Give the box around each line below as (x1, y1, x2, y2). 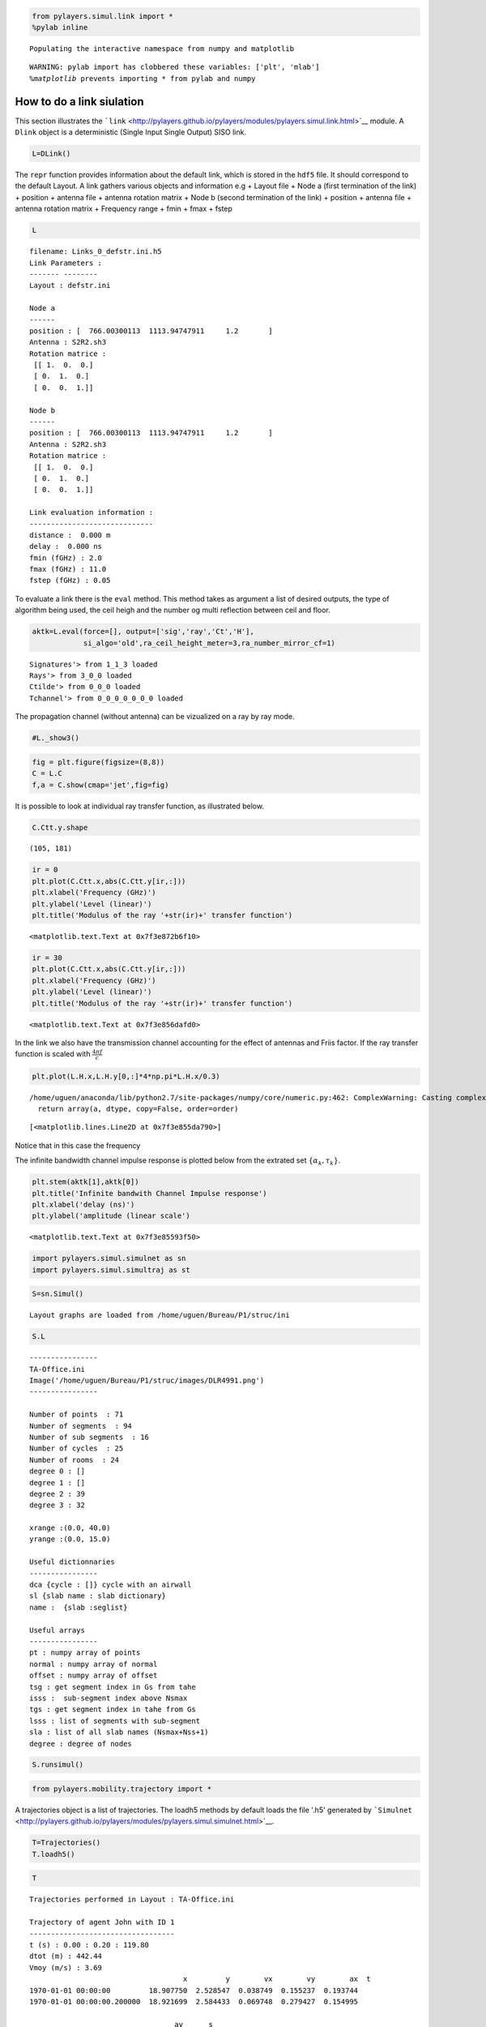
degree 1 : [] (29, 1478, 85, 1487)
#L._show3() (32, 734, 80, 743)
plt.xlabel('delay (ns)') (32, 1200, 135, 1209)
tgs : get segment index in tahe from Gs (29, 1705, 196, 1714)
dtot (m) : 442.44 (29, 1952, 103, 1961)
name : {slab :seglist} (29, 1602, 128, 1612)
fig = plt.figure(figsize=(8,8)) (32, 757, 165, 766)
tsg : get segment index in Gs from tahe (29, 1682, 196, 1691)
